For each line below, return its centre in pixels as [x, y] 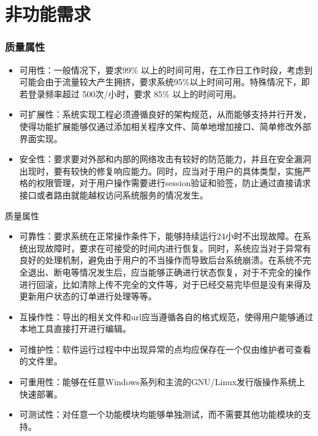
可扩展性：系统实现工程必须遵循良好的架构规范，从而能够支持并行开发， [165, 114]
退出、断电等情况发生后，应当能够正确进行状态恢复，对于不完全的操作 [169, 272]
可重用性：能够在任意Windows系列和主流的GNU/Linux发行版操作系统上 [162, 382]
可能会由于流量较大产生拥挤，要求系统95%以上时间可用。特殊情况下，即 [165, 82]
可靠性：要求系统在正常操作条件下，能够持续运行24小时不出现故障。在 [161, 236]
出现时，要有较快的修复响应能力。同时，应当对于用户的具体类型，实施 [161, 171]
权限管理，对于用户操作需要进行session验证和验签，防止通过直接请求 [174, 183]
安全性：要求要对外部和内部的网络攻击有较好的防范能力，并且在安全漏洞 [165, 159]
